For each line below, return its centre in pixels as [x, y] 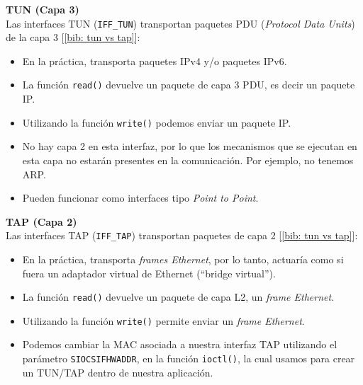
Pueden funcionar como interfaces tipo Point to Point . [140, 198]
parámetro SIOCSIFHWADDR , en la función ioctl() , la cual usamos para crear [189, 358]
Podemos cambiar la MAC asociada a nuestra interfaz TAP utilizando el [180, 344]
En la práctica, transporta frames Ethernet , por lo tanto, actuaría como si [183, 259]
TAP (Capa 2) [41, 221]
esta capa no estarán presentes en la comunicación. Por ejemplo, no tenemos [188, 160]
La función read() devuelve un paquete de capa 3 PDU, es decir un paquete [189, 85]
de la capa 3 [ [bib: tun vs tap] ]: [73, 37]
